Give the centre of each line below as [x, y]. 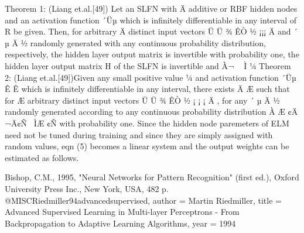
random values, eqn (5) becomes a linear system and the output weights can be [147, 146]
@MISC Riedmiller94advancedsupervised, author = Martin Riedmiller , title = [143, 200]
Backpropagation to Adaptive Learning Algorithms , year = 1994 [120, 223]
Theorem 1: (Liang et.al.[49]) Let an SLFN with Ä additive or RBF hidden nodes [151, 8]
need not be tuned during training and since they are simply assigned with [139, 134]
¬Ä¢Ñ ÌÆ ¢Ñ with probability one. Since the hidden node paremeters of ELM [147, 123]
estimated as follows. [42, 157]
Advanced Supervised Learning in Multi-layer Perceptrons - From [122, 212]
